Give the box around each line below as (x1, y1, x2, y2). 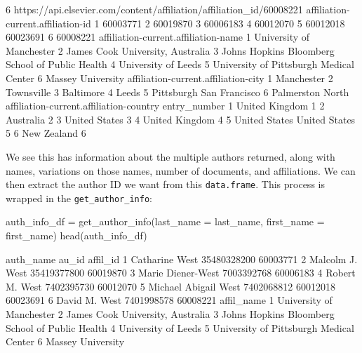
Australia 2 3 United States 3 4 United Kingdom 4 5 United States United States (6, 112, 356, 126)
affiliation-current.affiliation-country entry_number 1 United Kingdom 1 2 (6, 98, 325, 113)
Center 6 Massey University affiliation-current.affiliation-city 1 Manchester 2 (6, 70, 333, 85)
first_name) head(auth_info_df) (6, 228, 147, 243)
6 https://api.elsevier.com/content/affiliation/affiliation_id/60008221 (6, 2, 303, 16)
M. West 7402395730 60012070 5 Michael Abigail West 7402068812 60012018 (6, 279, 335, 293)
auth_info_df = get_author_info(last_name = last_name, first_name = (6, 214, 325, 229)
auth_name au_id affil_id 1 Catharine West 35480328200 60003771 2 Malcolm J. (6, 251, 358, 266)
